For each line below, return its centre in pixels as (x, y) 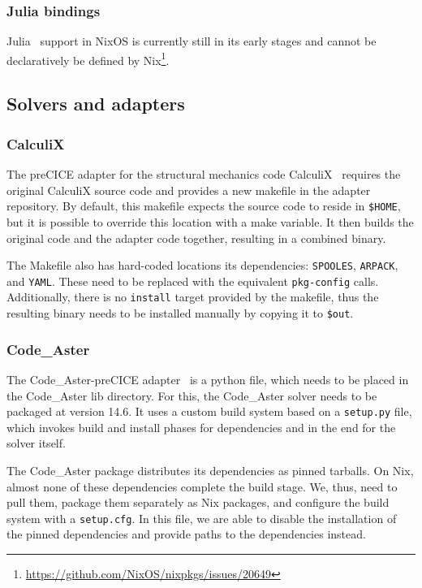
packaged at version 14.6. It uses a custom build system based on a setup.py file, (209, 411)
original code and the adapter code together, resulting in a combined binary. (196, 238)
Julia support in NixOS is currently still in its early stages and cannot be (192, 41)
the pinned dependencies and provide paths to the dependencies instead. (186, 534)
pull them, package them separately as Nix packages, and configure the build (198, 502)
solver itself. (36, 443)
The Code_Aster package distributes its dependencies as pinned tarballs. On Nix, (210, 470)
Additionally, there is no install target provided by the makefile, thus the (193, 297)
